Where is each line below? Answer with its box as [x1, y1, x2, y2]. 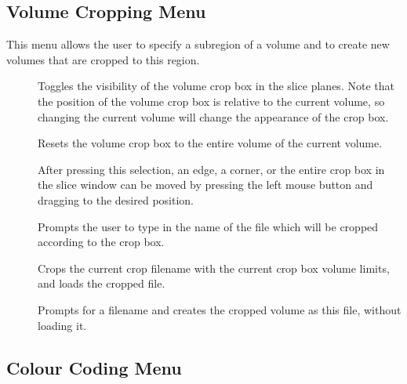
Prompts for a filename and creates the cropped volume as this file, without [38, 301, 402, 317]
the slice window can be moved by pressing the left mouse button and [38, 176, 373, 193]
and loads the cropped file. [38, 275, 165, 292]
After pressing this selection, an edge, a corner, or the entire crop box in [38, 161, 385, 177]
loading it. [38, 317, 87, 333]
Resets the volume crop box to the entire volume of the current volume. [38, 135, 383, 151]
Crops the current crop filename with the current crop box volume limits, [38, 259, 390, 276]
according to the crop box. [38, 234, 165, 250]
